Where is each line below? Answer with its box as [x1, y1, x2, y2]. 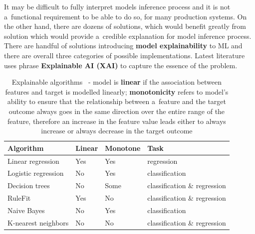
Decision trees [7, 180, 50, 191]
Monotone [105, 142, 141, 153]
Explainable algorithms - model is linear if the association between [11, 77, 222, 87]
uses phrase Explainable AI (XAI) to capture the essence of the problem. [4, 60, 238, 70]
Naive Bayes [7, 205, 45, 215]
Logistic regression [7, 168, 64, 178]
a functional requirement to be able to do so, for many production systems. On [4, 11, 247, 21]
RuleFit [7, 193, 31, 203]
